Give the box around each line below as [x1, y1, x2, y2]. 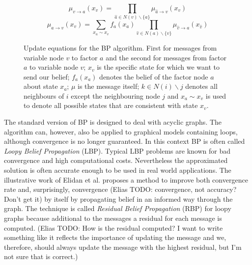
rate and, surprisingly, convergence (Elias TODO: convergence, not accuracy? [4, 184, 237, 194]
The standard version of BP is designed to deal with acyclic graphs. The [4, 117, 222, 127]
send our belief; [24, 71, 70, 81]
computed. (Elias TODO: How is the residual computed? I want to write [4, 222, 223, 233]
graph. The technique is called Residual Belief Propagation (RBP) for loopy [4, 203, 231, 213]
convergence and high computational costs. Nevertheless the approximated [4, 155, 228, 165]
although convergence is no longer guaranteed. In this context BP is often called [4, 136, 245, 146]
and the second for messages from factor [106, 52, 226, 62]
